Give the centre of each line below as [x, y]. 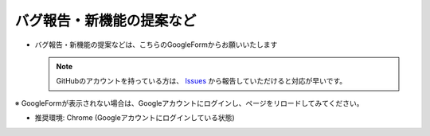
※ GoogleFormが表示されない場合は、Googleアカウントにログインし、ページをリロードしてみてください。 [189, 103]
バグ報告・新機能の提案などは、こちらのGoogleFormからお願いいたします [156, 45]
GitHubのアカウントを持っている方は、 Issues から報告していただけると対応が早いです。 [201, 81]
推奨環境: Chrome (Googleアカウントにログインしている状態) [135, 118]
